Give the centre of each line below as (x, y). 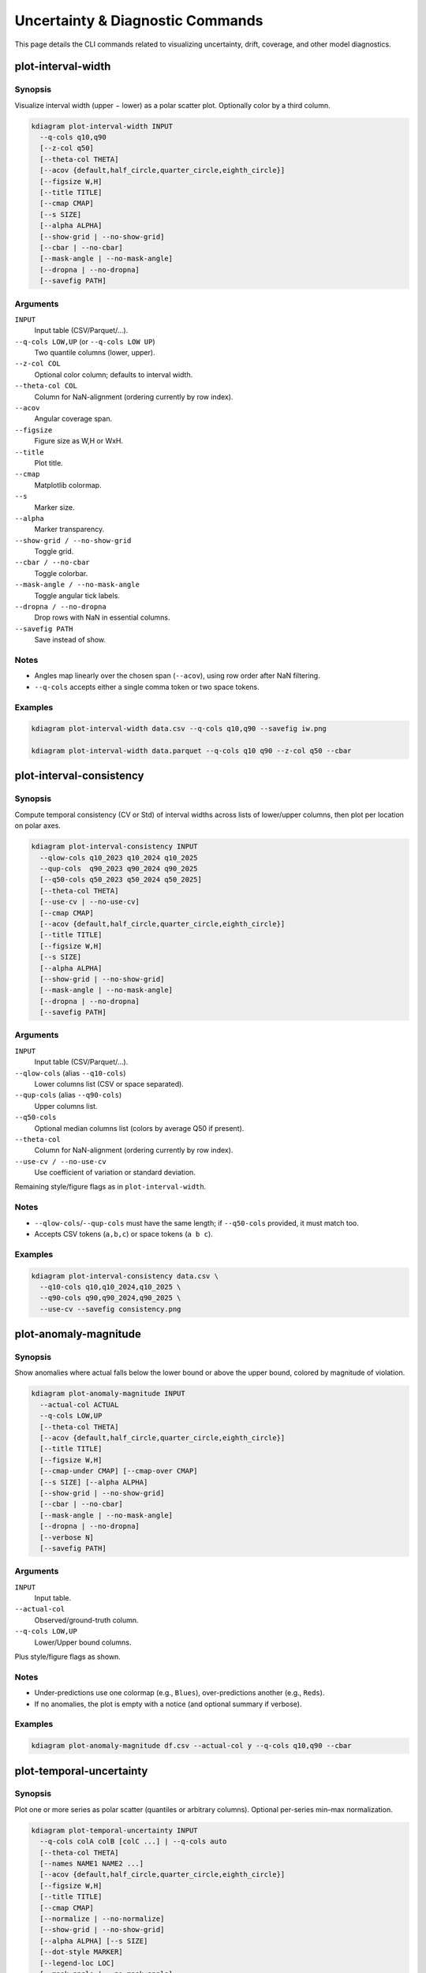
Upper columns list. (66, 1106)
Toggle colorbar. (61, 573)
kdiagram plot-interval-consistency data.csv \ (125, 1276)
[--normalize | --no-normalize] (102, 1919)
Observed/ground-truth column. (86, 1620)
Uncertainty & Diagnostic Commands (139, 21)
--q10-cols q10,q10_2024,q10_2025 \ (110, 1287)
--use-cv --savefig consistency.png (110, 1309)
